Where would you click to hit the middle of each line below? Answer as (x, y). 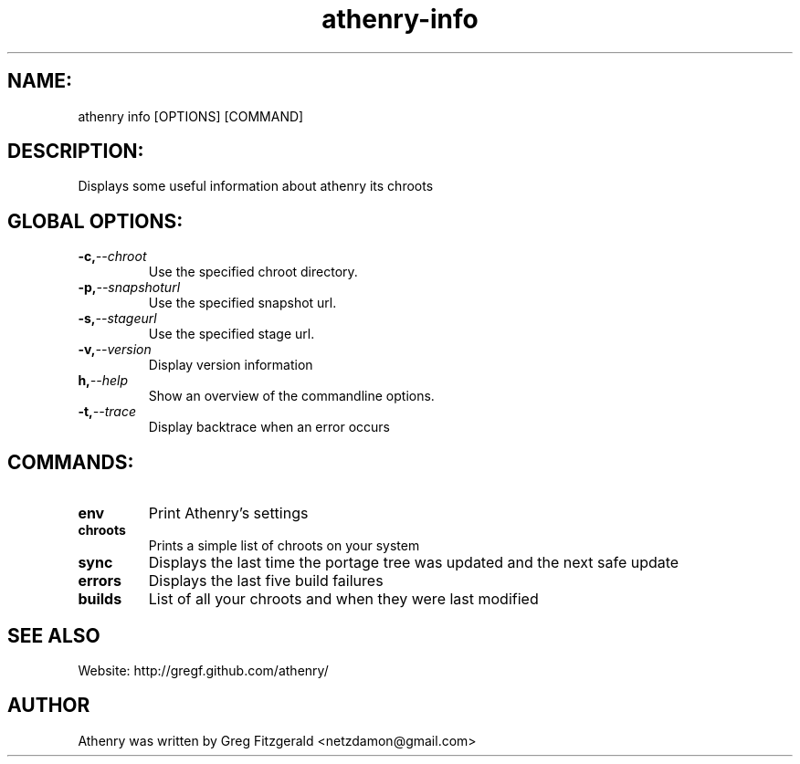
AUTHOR (49, 706)
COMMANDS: (71, 462)
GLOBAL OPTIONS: (95, 221)
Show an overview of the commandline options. (291, 396)
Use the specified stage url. (232, 334)
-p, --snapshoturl (129, 288)
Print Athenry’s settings (228, 513)
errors (100, 581)
